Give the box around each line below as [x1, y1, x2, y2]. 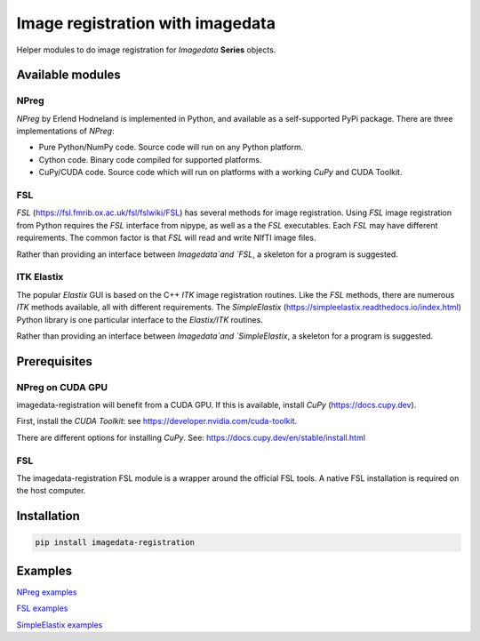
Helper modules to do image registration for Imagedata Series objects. [16, 44, 276, 55]
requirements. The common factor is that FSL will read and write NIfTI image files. [16, 232, 316, 244]
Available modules [16, 68, 122, 83]
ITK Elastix [16, 271, 64, 284]
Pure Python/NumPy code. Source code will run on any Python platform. [38, 142, 304, 153]
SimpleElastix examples [16, 619, 103, 630]
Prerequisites [16, 354, 92, 369]
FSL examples [16, 603, 68, 613]
